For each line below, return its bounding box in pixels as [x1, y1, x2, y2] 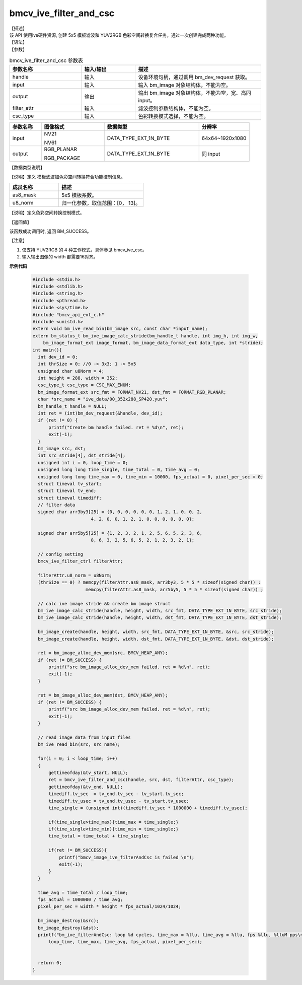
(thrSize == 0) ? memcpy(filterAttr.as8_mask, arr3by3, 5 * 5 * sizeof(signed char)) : [38, 580, 261, 585]
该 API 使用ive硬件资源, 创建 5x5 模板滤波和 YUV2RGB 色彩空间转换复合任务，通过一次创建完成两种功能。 [9, 32, 229, 38]
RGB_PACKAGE [44, 155, 81, 162]
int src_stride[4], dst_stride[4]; [38, 453, 126, 458]
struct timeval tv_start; [38, 481, 102, 486]
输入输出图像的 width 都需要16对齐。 [22, 254, 98, 260]
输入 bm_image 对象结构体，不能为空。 [138, 82, 231, 89]
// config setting [38, 551, 83, 557]
